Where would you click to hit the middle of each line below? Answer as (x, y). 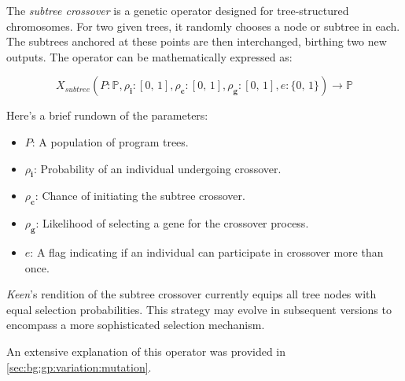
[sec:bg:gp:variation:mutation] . (79, 366)
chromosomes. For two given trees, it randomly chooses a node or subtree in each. (203, 26)
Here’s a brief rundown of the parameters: (107, 115)
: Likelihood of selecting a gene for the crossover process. (172, 223)
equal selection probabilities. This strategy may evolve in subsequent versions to (199, 309)
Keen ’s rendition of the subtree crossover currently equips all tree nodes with (191, 294)
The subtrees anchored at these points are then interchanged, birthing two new (197, 41)
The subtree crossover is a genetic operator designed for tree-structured (178, 10)
